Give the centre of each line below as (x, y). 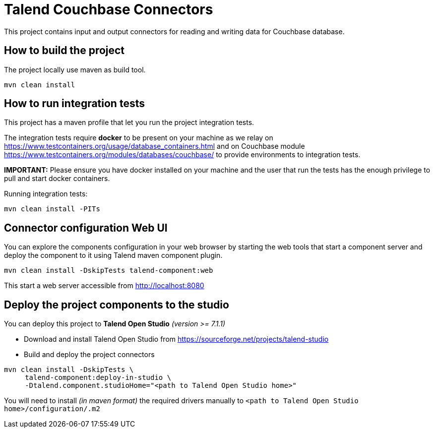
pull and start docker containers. (57, 179)
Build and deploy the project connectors (89, 355)
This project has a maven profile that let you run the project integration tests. (129, 123)
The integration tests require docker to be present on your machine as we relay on (139, 138)
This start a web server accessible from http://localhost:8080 (104, 286)
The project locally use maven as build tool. (75, 69)
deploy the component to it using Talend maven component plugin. (113, 255)
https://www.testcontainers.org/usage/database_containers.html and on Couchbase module (155, 146)
